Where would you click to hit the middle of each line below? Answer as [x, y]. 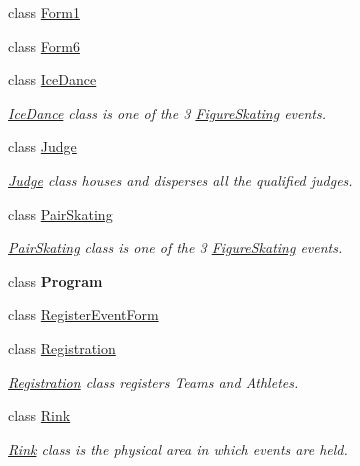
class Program [55, 280]
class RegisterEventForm [83, 314]
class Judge [42, 146]
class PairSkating [60, 213]
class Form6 [44, 45]
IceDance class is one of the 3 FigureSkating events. [167, 112]
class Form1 [44, 12]
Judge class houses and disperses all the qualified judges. [180, 179]
